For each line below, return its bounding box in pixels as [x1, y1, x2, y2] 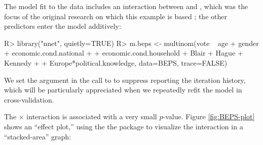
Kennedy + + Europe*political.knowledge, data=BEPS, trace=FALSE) [4, 57, 228, 68]
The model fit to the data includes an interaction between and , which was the [4, 1, 248, 11]
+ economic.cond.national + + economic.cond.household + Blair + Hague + [4, 47, 243, 58]
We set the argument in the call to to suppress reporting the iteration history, [4, 74, 246, 85]
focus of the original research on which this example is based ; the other [4, 11, 227, 21]
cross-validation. [4, 94, 54, 105]
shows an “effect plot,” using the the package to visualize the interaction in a [4, 121, 243, 131]
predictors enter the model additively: [4, 21, 121, 31]
